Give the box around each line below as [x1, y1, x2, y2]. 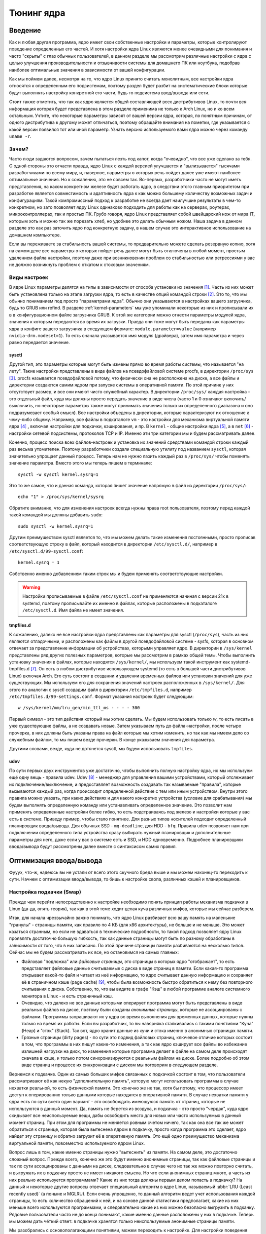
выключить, [9, 403, 34, 409]
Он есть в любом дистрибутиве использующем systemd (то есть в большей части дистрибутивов [38, 666, 246, 672]
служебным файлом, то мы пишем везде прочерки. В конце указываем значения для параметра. [9, 736, 215, 742]
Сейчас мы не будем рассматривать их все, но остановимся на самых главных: [9, 949, 179, 955]
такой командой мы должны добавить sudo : [9, 512, 103, 518]
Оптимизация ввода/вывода [9, 856, 102, 865]
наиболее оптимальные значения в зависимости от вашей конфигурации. [9, 67, 166, 73]
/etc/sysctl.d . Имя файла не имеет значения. [22, 607, 125, 613]
